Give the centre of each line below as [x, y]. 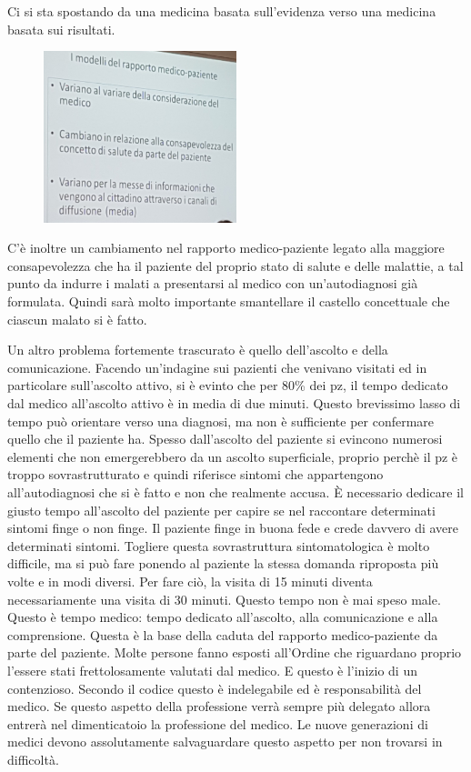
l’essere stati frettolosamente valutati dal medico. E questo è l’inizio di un [212, 670]
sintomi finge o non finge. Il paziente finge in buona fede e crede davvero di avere [233, 528]
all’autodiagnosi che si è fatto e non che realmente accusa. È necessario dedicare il [235, 492]
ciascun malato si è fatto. [77, 319]
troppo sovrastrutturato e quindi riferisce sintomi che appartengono [195, 474]
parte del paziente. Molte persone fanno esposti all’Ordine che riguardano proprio [235, 652]
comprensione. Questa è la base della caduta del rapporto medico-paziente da [223, 634]
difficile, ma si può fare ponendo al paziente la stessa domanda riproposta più [223, 563]
